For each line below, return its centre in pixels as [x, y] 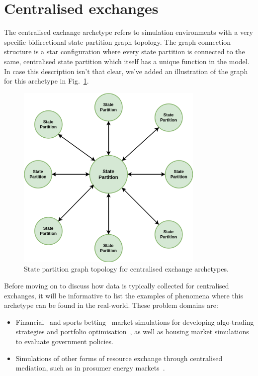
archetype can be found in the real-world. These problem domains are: [111, 305]
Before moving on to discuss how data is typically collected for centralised [117, 286]
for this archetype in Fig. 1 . [46, 81]
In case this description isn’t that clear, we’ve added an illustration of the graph [126, 71]
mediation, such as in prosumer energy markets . [90, 368]
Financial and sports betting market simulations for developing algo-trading [135, 322]
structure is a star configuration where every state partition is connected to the [125, 51]
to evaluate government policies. [64, 341]
